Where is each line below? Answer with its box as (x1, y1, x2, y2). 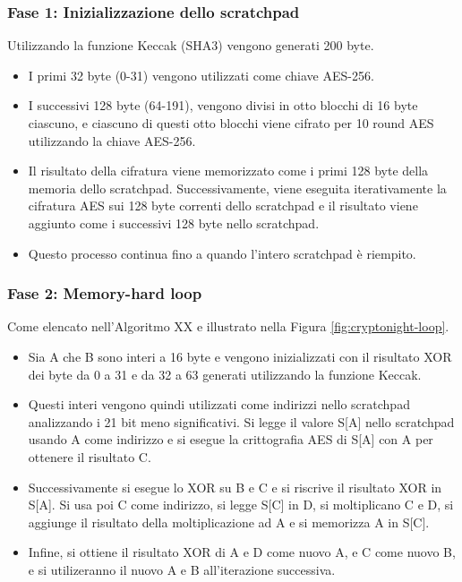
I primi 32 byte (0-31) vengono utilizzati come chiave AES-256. (28, 65, 374, 84)
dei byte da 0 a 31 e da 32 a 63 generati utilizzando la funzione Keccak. (28, 364, 422, 383)
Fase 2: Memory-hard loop (7, 282, 202, 304)
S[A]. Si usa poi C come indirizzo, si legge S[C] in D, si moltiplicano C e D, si (28, 495, 454, 514)
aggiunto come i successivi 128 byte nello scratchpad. (28, 213, 320, 232)
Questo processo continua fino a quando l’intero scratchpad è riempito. (28, 244, 416, 262)
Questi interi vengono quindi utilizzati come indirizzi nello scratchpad (28, 395, 410, 414)
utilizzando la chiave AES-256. (28, 131, 196, 150)
